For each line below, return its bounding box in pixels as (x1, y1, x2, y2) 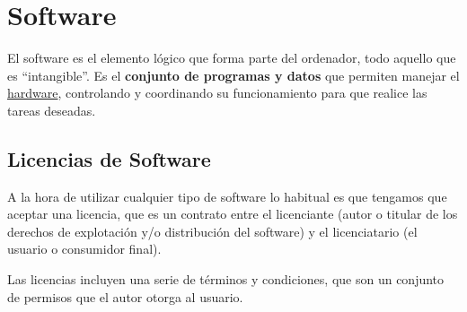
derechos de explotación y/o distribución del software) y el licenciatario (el (7, 221, 418, 240)
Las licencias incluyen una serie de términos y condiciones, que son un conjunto (7, 270, 445, 289)
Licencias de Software (7, 144, 211, 172)
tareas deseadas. (7, 100, 96, 119)
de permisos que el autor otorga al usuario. (7, 287, 243, 306)
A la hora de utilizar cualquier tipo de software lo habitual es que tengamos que (7, 186, 447, 205)
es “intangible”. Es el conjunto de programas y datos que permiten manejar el (7, 65, 460, 84)
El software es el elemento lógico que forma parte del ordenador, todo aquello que (7, 48, 456, 67)
